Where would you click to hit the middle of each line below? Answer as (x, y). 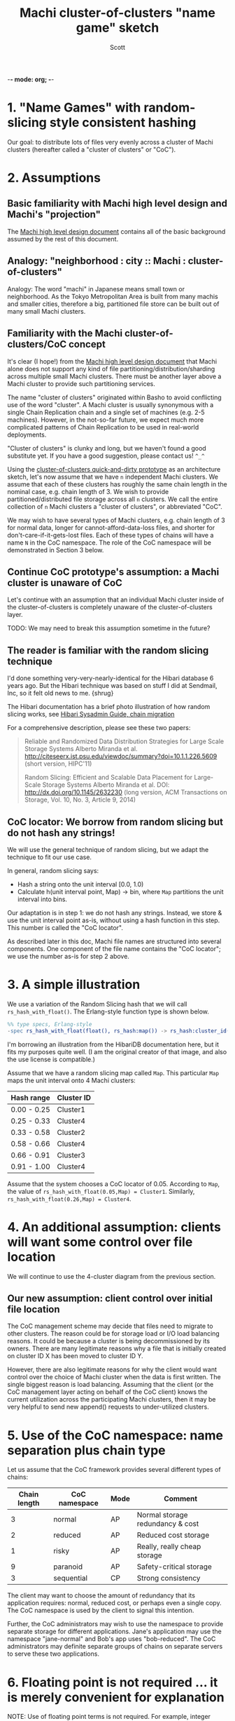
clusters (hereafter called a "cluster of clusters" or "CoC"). (92, 149)
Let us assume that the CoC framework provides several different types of (114, 1470)
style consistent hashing (123, 122)
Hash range (30, 1098)
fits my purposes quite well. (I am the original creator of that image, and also (117, 1051)
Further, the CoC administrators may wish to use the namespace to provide (115, 1624)
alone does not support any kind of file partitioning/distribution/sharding (111, 368)
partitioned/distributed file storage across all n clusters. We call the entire (113, 499)
